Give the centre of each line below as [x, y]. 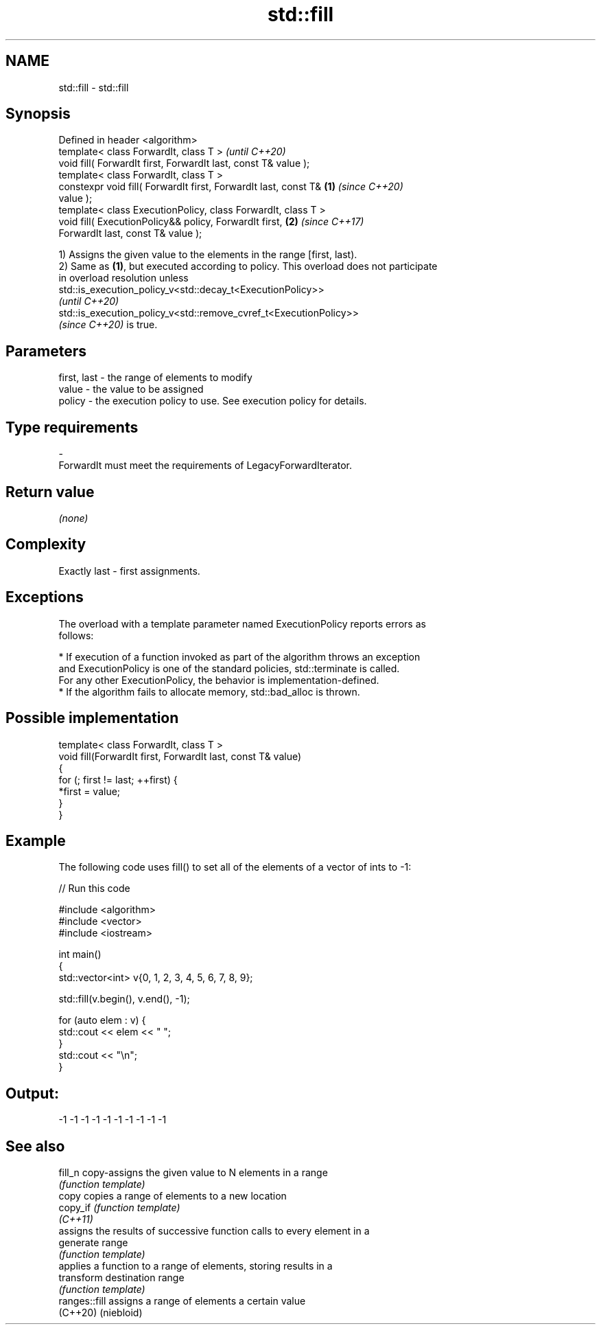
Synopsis [38, 114]
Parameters [46, 351]
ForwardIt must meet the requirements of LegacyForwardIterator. [205, 466]
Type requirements [72, 427]
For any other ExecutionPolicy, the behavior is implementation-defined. [219, 680]
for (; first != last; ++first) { [118, 779]
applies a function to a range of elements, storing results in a [196, 1266]
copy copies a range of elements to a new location [173, 1196]
